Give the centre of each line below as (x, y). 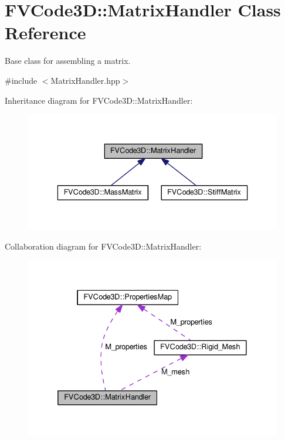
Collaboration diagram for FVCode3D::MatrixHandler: (103, 246)
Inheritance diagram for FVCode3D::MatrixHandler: (99, 100)
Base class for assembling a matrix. (68, 61)
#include (21, 80)
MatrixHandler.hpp (85, 80)
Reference (45, 33)
